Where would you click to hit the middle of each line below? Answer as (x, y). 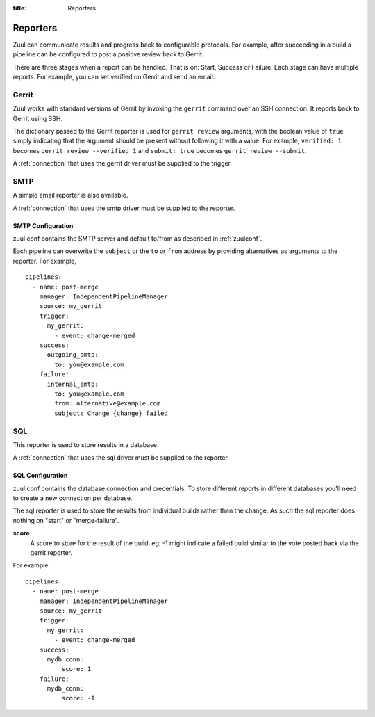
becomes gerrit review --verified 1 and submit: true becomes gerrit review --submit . (160, 150)
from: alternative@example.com (108, 404)
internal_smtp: (73, 384)
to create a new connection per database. (73, 498)
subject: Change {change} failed (111, 413)
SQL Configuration (40, 476)
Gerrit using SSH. (37, 118)
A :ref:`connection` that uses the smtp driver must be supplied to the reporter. (124, 208)
